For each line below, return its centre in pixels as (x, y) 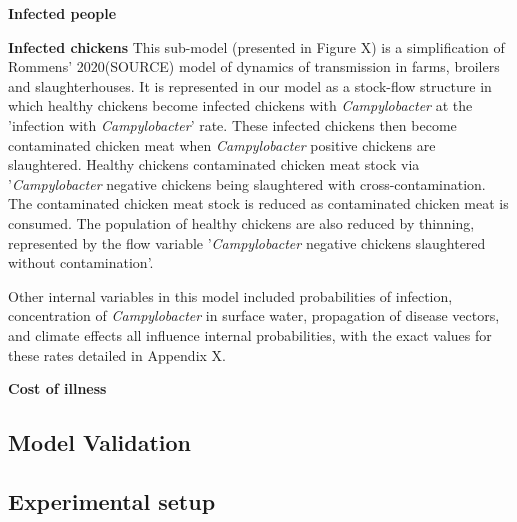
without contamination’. (81, 262)
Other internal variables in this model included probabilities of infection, (230, 295)
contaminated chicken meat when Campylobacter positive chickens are (222, 144)
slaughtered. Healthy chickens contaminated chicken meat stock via (214, 164)
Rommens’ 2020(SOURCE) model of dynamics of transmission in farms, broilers (254, 66)
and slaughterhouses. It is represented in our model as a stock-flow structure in (250, 85)
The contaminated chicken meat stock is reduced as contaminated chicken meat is (258, 203)
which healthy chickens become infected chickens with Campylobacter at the (240, 105)
